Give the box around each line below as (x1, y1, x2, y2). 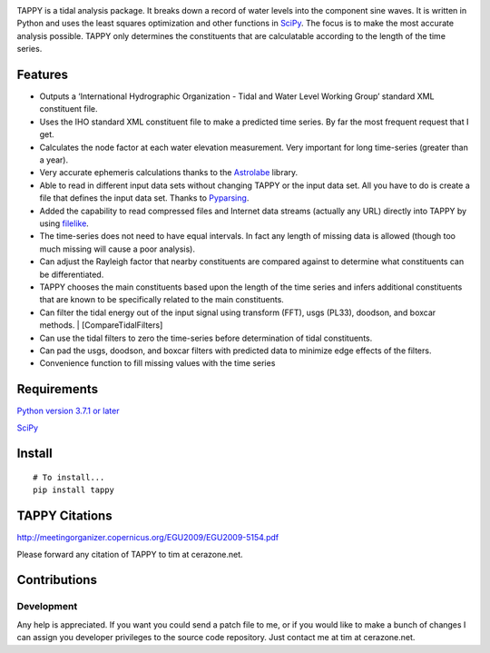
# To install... (33, 472, 105, 482)
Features (16, 66, 68, 82)
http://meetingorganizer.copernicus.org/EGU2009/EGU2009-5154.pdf (16, 532, 279, 543)
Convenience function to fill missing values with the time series (39, 358, 276, 369)
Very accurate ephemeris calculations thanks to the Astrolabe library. (39, 167, 299, 178)
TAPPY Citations (16, 509, 113, 524)
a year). (39, 154, 68, 165)
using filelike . (39, 218, 90, 229)
